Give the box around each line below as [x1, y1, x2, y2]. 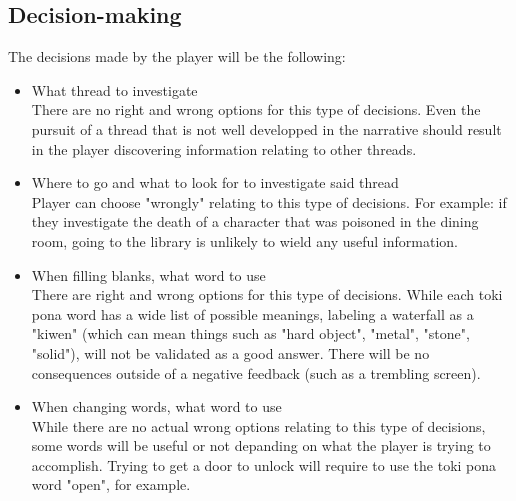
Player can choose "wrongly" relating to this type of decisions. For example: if [31, 191, 507, 212]
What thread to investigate [31, 79, 198, 100]
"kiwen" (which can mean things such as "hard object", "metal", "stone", [31, 323, 470, 344]
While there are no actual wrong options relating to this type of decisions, [31, 415, 486, 436]
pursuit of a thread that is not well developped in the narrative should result [31, 118, 502, 139]
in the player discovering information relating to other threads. [31, 138, 417, 159]
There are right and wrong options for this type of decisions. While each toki [31, 284, 503, 305]
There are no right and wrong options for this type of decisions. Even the [31, 99, 481, 120]
